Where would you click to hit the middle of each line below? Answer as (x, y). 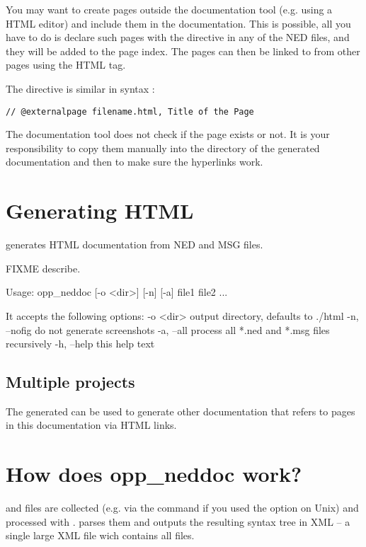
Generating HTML (100, 211)
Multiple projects (70, 382)
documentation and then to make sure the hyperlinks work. (135, 162)
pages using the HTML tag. (66, 65)
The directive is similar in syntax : (80, 88)
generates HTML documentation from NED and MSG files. (135, 244)
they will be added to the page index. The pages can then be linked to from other (183, 51)
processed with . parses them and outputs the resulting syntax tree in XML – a (178, 521)
